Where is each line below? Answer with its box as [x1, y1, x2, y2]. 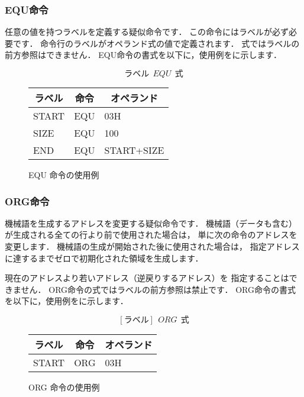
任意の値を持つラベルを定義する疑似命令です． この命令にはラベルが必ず [5, 25, 289, 38]
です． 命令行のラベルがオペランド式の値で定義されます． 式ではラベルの [12, 37, 300, 49]
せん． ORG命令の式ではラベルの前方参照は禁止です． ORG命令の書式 [21, 283, 296, 295]
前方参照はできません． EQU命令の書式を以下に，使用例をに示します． [5, 49, 282, 61]
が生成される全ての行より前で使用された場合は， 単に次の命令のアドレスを [5, 228, 297, 241]
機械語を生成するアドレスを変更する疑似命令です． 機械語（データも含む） [5, 217, 297, 229]
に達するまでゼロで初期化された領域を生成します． [5, 251, 203, 264]
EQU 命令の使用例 [28, 169, 99, 180]
